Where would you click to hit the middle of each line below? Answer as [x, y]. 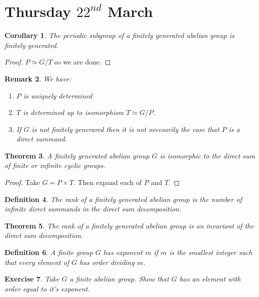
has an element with [210, 279]
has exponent [123, 252]
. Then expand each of [107, 182]
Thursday [38, 11]
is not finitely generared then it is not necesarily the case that [125, 129]
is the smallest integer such [211, 252]
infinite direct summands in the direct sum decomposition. [93, 209]
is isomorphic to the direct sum [207, 155]
